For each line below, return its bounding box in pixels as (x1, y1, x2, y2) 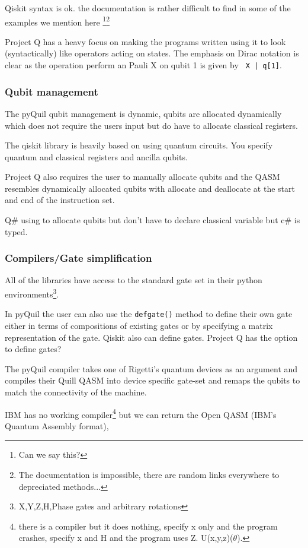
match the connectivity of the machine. (5, 385, 147, 398)
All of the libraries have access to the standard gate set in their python (5, 274, 262, 286)
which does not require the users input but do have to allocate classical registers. (5, 119, 298, 131)
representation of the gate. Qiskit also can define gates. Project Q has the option (5, 331, 298, 343)
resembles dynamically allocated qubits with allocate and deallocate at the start (5, 182, 295, 194)
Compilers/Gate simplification (5, 251, 152, 265)
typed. (5, 225, 28, 237)
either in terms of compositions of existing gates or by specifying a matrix (5, 319, 273, 331)
